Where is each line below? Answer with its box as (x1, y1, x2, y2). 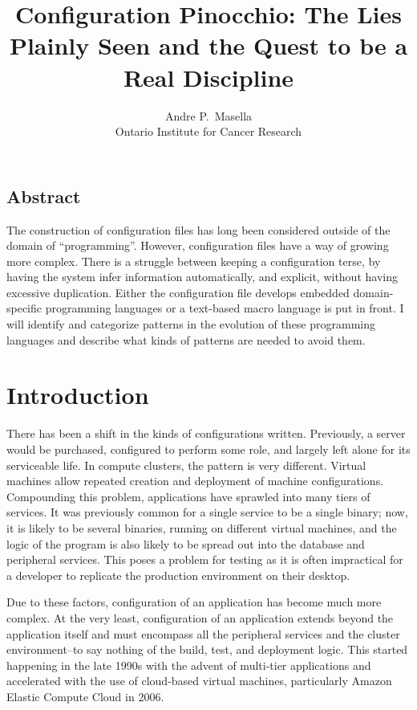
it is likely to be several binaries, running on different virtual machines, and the (6, 519, 397, 536)
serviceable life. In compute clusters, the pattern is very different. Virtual (6, 456, 366, 473)
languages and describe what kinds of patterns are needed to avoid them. (6, 331, 366, 348)
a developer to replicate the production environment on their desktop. (6, 566, 350, 583)
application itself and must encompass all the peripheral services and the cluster (6, 625, 400, 642)
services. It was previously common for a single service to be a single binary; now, (6, 504, 408, 520)
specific (6, 300, 43, 316)
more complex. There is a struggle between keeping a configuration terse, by (6, 252, 381, 269)
